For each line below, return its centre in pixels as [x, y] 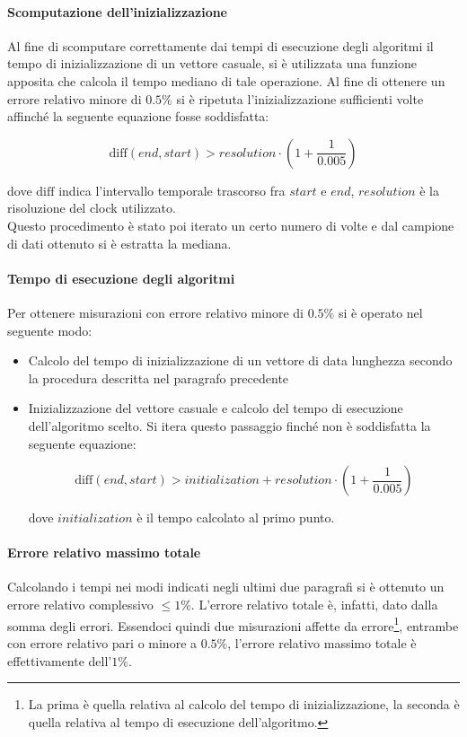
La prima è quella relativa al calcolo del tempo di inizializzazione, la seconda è [244, 704]
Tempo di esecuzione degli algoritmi [121, 278]
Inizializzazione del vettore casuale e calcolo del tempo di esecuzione [216, 408]
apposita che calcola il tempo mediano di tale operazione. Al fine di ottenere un [226, 80]
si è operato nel [380, 312]
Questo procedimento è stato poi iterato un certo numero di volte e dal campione [231, 225]
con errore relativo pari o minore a [102, 642]
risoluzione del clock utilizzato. [92, 208]
